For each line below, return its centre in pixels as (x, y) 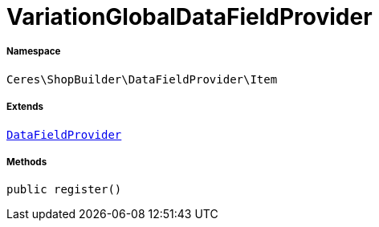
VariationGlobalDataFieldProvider (189, 17)
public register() (64, 190)
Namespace (34, 52)
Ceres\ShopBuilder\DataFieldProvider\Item (142, 79)
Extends (25, 107)
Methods (27, 162)
